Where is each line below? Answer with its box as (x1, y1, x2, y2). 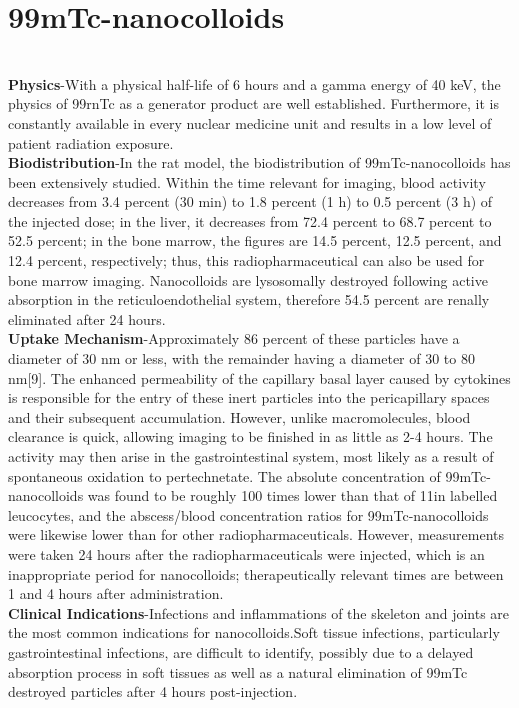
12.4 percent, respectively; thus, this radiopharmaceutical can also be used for (8, 250, 485, 271)
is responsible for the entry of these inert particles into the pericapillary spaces (8, 387, 490, 408)
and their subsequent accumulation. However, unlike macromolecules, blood (8, 406, 471, 427)
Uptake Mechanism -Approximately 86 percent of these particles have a (8, 328, 460, 349)
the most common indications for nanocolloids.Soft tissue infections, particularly (8, 622, 500, 643)
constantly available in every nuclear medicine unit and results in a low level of (8, 112, 492, 133)
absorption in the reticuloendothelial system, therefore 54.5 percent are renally (8, 289, 490, 310)
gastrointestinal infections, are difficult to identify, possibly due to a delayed (8, 641, 474, 662)
